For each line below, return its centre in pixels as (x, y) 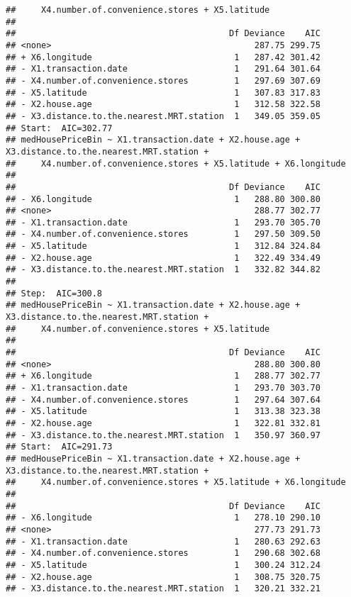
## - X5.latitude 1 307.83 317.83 (163, 93)
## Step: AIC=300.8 (54, 293)
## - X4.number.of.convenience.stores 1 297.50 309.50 (163, 234)
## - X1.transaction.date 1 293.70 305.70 (163, 222)
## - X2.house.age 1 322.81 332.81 (163, 423)
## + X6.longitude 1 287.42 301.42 (163, 57)
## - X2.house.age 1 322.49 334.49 (163, 258)
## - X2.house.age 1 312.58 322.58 (163, 105)
